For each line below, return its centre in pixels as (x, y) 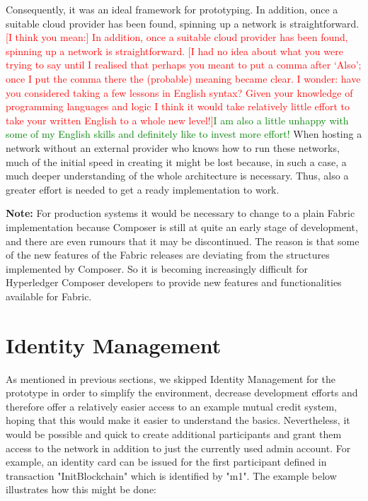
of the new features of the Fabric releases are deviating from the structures (168, 255)
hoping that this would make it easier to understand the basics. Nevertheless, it (178, 420)
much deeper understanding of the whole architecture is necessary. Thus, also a (177, 176)
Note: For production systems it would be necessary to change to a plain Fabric (180, 213)
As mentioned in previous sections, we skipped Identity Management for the (171, 378)
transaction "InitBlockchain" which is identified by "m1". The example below (171, 475)
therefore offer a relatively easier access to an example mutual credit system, (171, 406)
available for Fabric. (49, 296)
